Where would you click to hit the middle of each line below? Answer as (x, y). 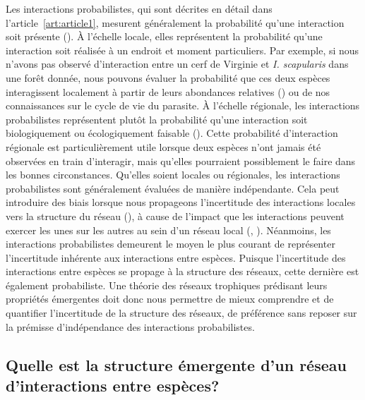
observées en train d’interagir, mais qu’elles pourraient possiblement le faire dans (181, 160)
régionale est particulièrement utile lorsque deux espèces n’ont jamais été (163, 146)
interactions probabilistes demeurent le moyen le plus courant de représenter (170, 244)
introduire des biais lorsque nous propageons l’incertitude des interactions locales (181, 202)
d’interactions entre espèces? (113, 386)
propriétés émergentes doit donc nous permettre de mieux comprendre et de (170, 299)
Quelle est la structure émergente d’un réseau (176, 364)
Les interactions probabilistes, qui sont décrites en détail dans (139, 8)
